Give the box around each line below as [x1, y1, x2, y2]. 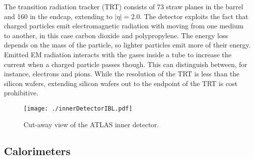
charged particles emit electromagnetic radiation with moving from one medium [4, 21, 244, 31]
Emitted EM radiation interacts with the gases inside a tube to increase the [4, 49, 232, 59]
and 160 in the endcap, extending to [4, 11, 113, 21]
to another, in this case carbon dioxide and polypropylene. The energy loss [4, 30, 229, 40]
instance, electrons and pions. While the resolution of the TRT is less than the [4, 68, 240, 79]
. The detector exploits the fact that [140, 11, 249, 21]
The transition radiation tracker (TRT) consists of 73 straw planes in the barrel [4, 1, 243, 11]
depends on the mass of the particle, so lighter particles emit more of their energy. [4, 40, 251, 50]
